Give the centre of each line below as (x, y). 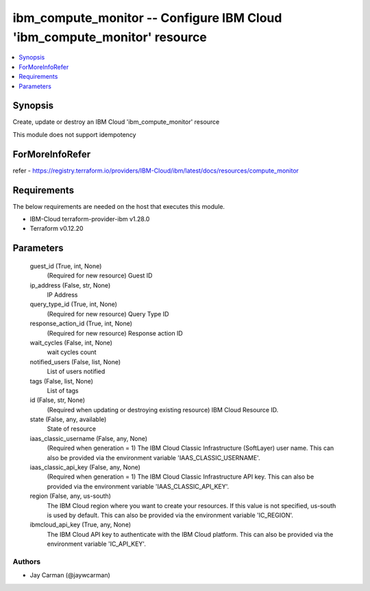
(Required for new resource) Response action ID (115, 333)
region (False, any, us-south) (70, 496)
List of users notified (76, 372)
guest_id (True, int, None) (66, 266)
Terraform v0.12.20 (57, 229)
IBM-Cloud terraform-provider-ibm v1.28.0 (90, 219)
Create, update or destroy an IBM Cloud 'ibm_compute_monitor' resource (116, 122)
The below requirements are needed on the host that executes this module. (119, 206)
